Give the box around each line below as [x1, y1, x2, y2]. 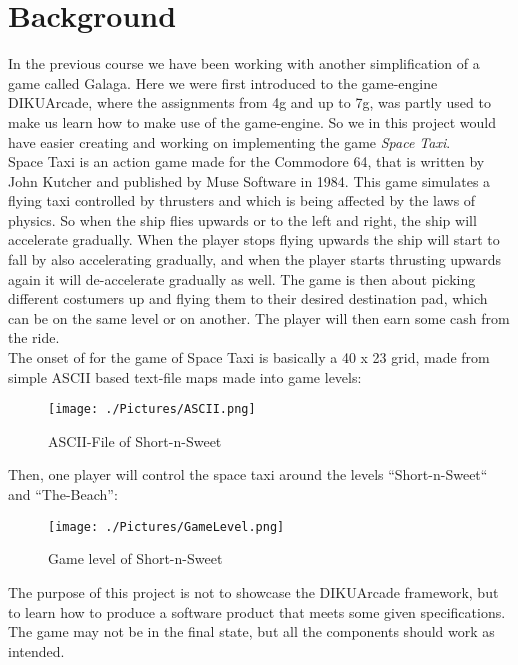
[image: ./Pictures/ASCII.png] [48, 402, 256, 417]
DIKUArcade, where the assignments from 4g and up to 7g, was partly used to [8, 92, 491, 113]
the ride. [8, 327, 60, 348]
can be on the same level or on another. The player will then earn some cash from [8, 307, 510, 328]
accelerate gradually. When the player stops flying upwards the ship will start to [8, 229, 500, 250]
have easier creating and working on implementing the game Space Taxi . [8, 131, 451, 152]
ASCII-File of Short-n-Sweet [48, 430, 222, 451]
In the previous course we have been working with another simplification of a [8, 53, 480, 74]
